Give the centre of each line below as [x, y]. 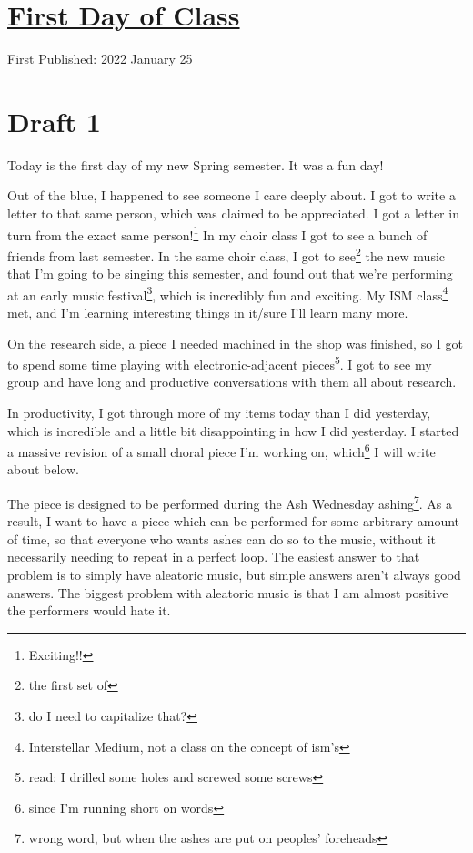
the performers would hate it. [89, 610]
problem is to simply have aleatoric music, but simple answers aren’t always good [234, 575]
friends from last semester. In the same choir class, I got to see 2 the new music [226, 254]
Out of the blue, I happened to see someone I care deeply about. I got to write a [231, 195]
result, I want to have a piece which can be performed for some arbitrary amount [234, 521]
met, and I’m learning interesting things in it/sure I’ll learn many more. [208, 312]
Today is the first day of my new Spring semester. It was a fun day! [196, 164]
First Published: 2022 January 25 [100, 59]
